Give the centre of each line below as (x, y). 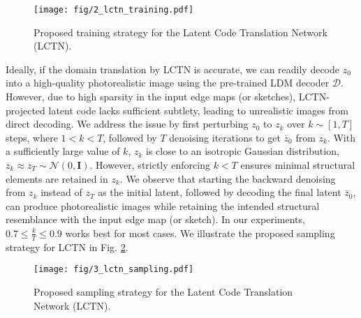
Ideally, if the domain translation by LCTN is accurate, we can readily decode (173, 69)
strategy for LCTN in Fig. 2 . (67, 247)
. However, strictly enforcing (150, 165)
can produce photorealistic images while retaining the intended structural (163, 205)
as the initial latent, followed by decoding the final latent (220, 192)
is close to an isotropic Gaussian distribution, (243, 151)
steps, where (32, 137)
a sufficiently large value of (63, 151)
